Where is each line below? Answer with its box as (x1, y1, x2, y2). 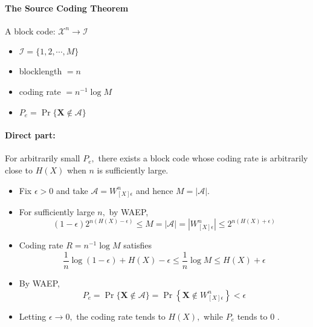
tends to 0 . (237, 309, 280, 322)
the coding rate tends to (76, 309, 166, 322)
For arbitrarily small (5, 152, 80, 164)
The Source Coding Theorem (5, 1, 129, 14)
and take (56, 184, 88, 196)
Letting (19, 309, 47, 322)
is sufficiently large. (97, 163, 169, 176)
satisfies (123, 239, 152, 251)
